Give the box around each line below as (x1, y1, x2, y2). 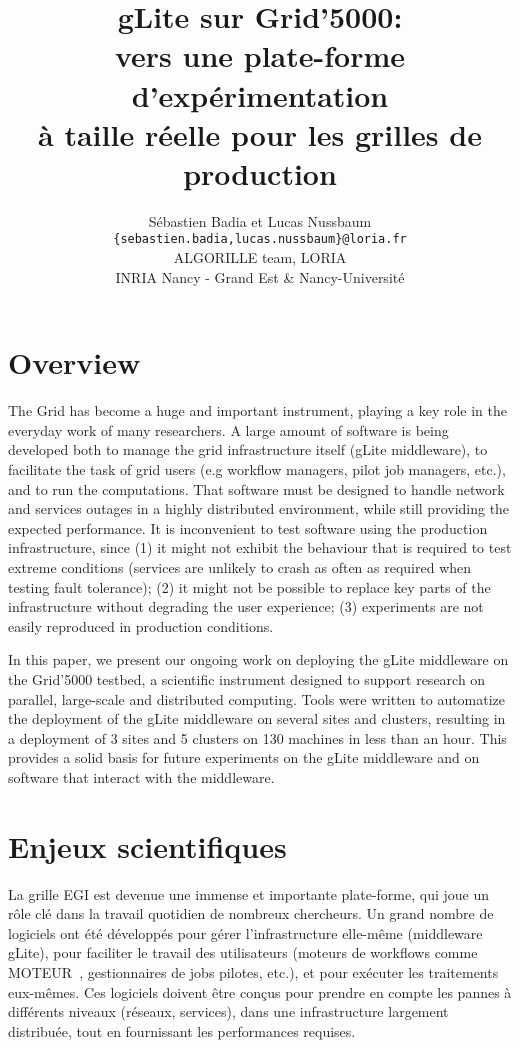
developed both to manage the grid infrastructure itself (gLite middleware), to (8, 439, 488, 460)
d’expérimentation (131, 74, 389, 115)
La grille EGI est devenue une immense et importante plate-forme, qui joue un (8, 883, 490, 904)
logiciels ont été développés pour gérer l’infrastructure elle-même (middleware (8, 922, 483, 943)
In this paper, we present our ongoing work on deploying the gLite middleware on (8, 649, 509, 670)
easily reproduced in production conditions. (8, 615, 274, 636)
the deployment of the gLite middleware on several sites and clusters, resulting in (8, 708, 506, 729)
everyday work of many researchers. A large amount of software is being (8, 419, 449, 440)
